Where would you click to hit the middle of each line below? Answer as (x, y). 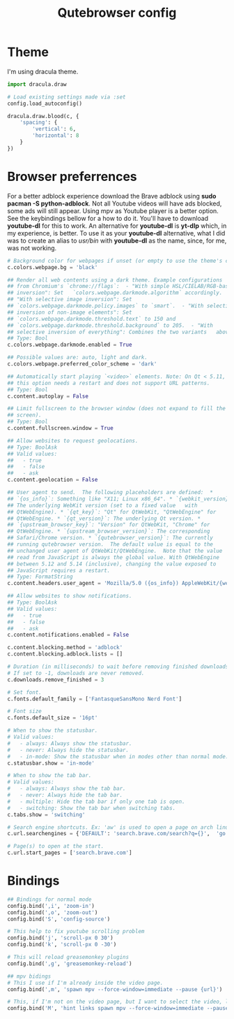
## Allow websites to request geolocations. (73, 441)
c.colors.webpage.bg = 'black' (53, 267)
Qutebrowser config (117, 13)
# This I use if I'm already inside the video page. (85, 983)
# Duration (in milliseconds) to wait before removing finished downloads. (119, 667)
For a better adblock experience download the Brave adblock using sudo (112, 196)
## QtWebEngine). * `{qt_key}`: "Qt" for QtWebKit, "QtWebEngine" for (112, 512)
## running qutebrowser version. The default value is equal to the (110, 544)
